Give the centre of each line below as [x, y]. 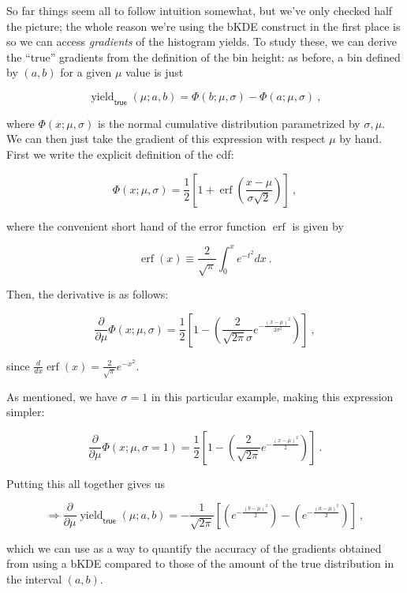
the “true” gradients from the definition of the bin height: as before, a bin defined [203, 56]
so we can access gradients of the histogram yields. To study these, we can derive [202, 41]
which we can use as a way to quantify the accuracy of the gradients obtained [194, 548]
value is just [155, 72]
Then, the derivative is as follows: [88, 294]
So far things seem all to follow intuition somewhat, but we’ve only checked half [200, 10]
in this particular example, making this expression [272, 396]
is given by [318, 225]
